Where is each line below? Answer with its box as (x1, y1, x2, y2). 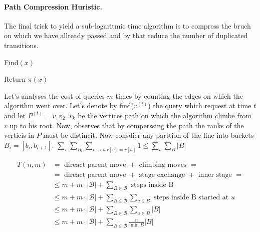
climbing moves (139, 161, 187, 168)
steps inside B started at (153, 193, 229, 201)
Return (4, 74, 26, 84)
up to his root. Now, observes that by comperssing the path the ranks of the (10, 120, 244, 130)
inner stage (198, 171, 232, 178)
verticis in (4, 130, 35, 140)
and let (4, 110, 26, 120)
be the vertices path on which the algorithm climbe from (78, 110, 251, 120)
